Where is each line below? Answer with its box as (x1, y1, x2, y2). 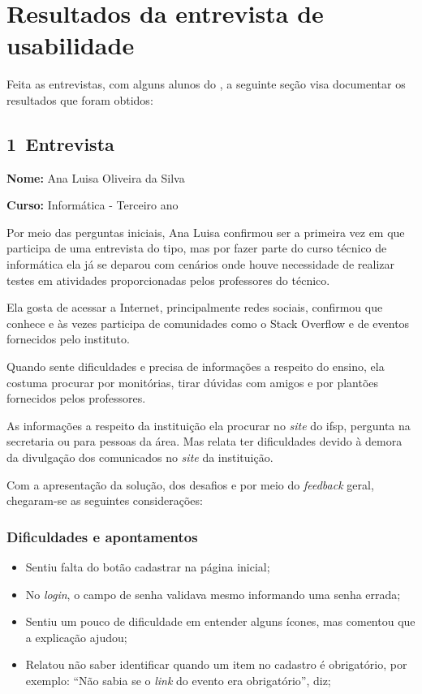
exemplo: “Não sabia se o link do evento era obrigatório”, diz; (25, 671, 331, 688)
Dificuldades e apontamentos (6, 526, 198, 546)
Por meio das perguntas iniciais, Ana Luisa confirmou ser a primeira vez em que (6, 223, 405, 240)
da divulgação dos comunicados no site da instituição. (6, 449, 273, 466)
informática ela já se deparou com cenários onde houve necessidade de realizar (6, 256, 395, 273)
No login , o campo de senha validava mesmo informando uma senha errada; (25, 585, 401, 602)
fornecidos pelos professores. (6, 390, 146, 407)
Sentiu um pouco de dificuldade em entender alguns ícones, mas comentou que (25, 613, 416, 630)
